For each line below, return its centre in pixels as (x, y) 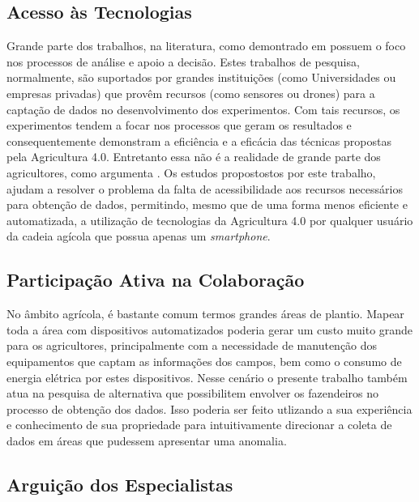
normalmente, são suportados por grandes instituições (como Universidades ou (201, 77)
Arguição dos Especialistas (120, 484)
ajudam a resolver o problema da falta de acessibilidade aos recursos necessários (205, 188)
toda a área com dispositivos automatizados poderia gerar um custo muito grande (210, 329)
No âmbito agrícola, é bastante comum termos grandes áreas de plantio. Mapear (205, 314)
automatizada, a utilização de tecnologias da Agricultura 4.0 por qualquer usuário (210, 220)
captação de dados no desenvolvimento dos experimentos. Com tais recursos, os (203, 109)
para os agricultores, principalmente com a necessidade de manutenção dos (192, 345)
